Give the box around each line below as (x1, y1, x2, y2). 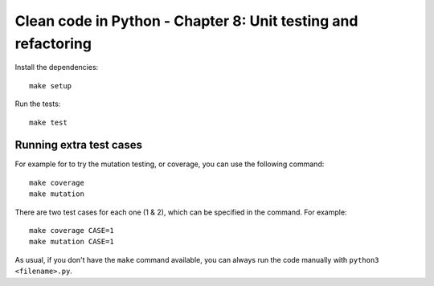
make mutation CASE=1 (29, 237, 114, 247)
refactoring (14, 35, 92, 52)
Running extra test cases (14, 138, 142, 152)
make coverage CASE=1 (29, 226, 114, 235)
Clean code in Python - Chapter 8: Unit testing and (14, 12, 358, 30)
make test (29, 117, 68, 127)
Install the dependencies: (14, 63, 99, 72)
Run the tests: (14, 99, 61, 108)
